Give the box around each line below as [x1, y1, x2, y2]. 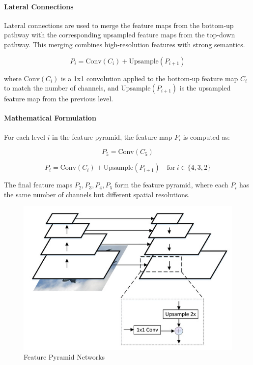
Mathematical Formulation [4, 113, 96, 123]
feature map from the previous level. [4, 93, 113, 104]
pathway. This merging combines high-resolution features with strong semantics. [4, 39, 245, 49]
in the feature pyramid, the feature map [52, 131, 172, 142]
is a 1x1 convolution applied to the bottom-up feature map [61, 73, 238, 83]
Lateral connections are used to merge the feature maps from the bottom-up [4, 20, 234, 30]
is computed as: [183, 131, 230, 142]
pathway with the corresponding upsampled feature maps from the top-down [4, 30, 235, 40]
